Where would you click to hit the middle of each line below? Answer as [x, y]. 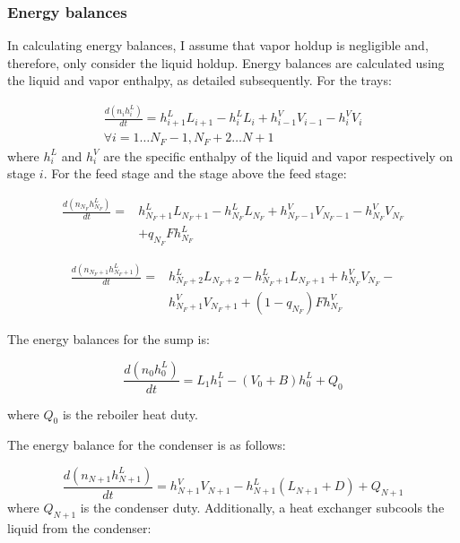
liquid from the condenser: [79, 527]
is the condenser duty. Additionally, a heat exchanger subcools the [262, 507]
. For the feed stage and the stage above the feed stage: [195, 173]
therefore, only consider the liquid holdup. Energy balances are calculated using [226, 62]
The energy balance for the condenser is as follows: [147, 445]
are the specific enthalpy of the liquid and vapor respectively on [278, 155]
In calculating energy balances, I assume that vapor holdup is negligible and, [218, 45]
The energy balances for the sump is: [108, 338]
